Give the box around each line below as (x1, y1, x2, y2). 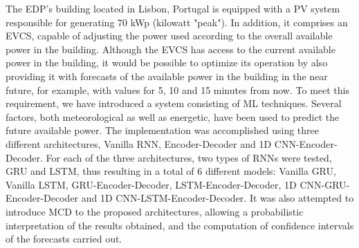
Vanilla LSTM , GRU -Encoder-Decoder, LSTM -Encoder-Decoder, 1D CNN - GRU (6, 177, 347, 191)
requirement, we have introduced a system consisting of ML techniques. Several (6, 96, 342, 111)
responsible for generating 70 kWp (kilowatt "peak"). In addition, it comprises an (6, 15, 348, 29)
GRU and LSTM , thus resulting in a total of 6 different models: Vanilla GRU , (6, 164, 336, 178)
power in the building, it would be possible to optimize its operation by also (6, 55, 328, 70)
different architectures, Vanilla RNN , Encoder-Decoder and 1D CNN (6, 136, 296, 151)
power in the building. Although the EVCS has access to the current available (6, 41, 335, 56)
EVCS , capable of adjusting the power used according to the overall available (6, 28, 333, 43)
